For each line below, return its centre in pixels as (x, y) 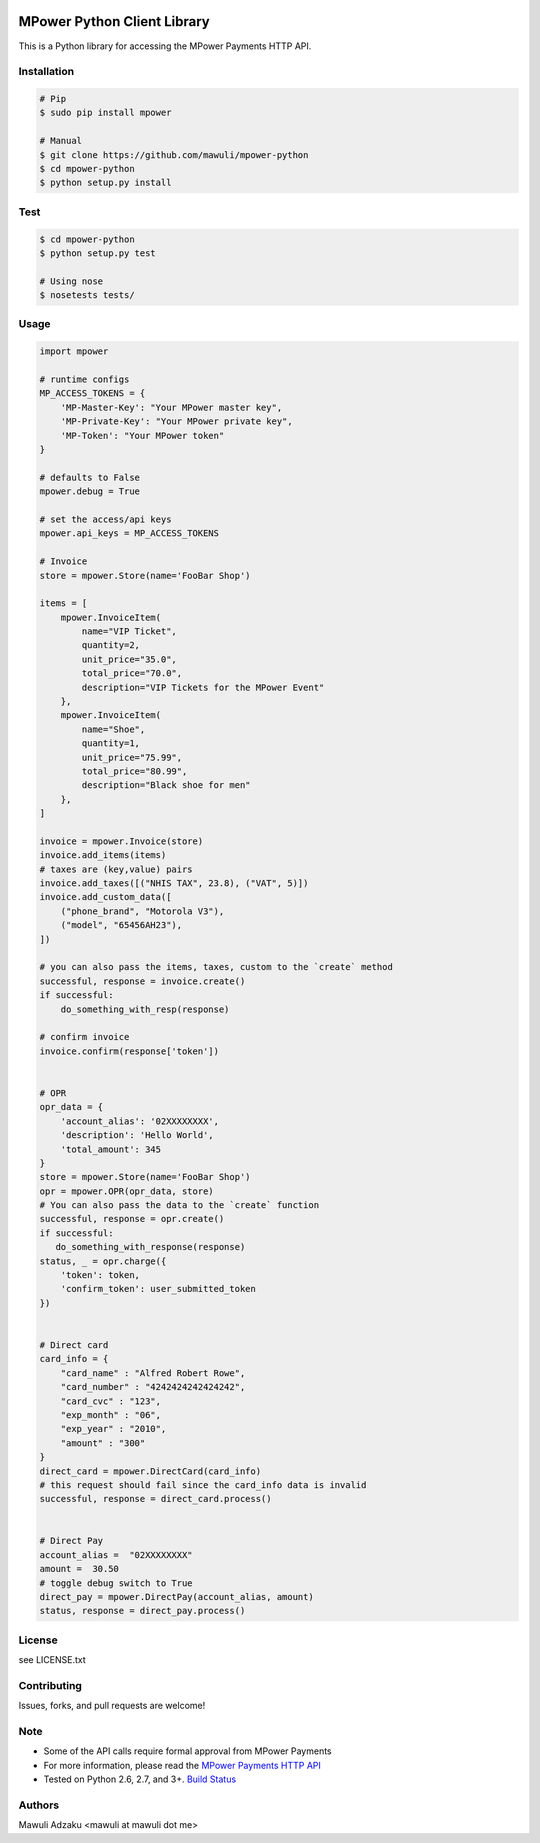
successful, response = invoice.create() (142, 981)
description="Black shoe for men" (166, 785)
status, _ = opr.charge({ (103, 1261)
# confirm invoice (84, 1037)
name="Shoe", (113, 729)
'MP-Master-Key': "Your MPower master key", (171, 407)
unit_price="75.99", (132, 757)
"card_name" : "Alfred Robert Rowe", (153, 1373)
